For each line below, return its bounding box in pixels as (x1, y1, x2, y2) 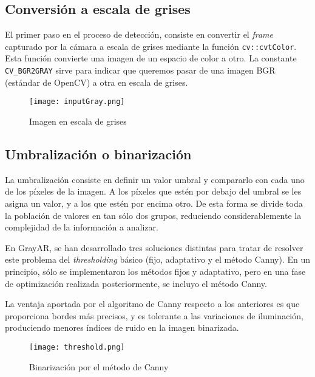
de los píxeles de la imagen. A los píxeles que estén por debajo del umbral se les (5, 185, 302, 198)
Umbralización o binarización (5, 144, 192, 163)
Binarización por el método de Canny (29, 360, 169, 373)
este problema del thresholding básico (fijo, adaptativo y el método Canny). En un (5, 253, 310, 266)
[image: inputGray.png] (29, 97, 125, 106)
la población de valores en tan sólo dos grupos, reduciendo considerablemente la (5, 209, 302, 221)
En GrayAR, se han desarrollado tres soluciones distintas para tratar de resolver (5, 241, 303, 254)
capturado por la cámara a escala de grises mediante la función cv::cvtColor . (5, 40, 297, 52)
